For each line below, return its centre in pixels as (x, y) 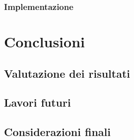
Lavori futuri (37, 102)
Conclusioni (44, 42)
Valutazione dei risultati (67, 73)
